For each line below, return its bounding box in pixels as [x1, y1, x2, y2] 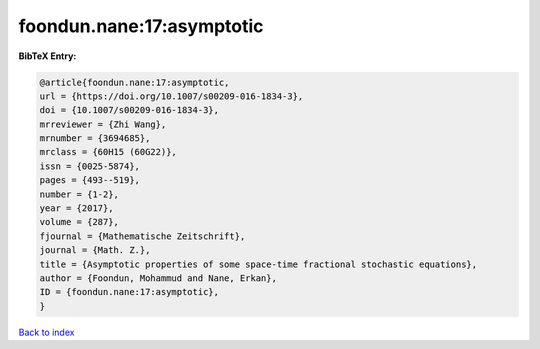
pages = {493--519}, [39, 175, 140, 186]
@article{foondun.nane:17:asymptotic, [39, 76, 230, 88]
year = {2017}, [39, 203, 114, 214]
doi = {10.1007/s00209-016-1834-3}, [39, 105, 220, 116]
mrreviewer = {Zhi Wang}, [39, 118, 167, 130]
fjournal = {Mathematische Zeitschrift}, [39, 230, 246, 242]
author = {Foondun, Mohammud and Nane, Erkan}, [39, 273, 277, 284]
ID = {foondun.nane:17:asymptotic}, [39, 286, 220, 298]
